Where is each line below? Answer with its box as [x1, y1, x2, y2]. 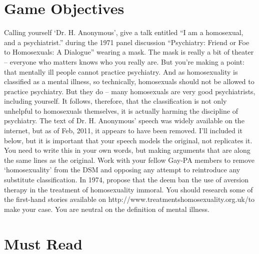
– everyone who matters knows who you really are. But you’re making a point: [4, 56, 244, 67]
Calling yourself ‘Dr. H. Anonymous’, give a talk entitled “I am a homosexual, [4, 27, 243, 38]
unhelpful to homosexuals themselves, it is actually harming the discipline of [4, 105, 238, 116]
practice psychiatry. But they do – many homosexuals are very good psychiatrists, [4, 86, 255, 96]
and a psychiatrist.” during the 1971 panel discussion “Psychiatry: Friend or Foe [4, 37, 249, 47]
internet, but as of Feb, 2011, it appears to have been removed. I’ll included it [4, 125, 242, 136]
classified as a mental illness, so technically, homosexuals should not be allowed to [4, 76, 254, 87]
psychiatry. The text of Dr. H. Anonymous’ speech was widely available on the [4, 115, 244, 126]
